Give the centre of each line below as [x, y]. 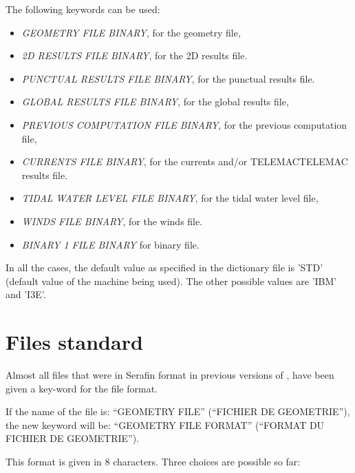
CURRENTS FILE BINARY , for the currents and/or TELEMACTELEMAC [185, 161]
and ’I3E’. [26, 294]
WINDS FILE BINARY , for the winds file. [112, 221]
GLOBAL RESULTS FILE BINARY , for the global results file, [155, 102]
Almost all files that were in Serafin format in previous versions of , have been [170, 375]
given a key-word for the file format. [82, 388]
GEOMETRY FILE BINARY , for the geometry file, [131, 32]
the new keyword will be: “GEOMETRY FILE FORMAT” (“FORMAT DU [165, 424]
